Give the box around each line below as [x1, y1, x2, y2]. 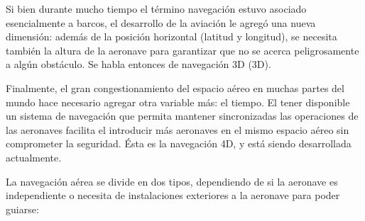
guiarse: [6, 201, 39, 216]
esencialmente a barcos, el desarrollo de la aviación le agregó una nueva [6, 15, 316, 30]
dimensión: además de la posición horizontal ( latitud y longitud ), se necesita [6, 29, 337, 44]
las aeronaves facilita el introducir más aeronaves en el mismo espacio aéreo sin [6, 122, 349, 137]
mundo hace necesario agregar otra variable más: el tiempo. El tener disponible [6, 94, 350, 109]
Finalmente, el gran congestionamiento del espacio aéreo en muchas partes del [6, 80, 344, 95]
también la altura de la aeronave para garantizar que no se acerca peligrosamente [6, 42, 359, 57]
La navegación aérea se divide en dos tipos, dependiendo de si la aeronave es [6, 174, 338, 188]
